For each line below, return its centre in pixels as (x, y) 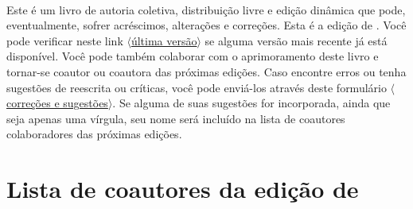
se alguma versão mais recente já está (296, 40)
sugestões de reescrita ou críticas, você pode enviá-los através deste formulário (197, 87)
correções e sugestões (57, 103)
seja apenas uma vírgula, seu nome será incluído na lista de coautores (176, 118)
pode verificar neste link (65, 40)
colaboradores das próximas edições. (94, 134)
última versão (164, 40)
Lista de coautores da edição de (183, 189)
